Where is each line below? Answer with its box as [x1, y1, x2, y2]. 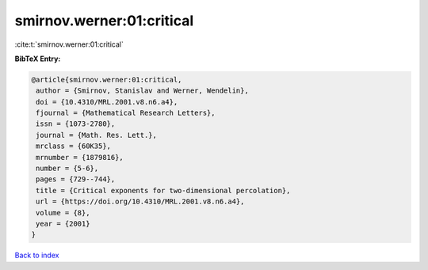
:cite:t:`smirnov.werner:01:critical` [14, 40, 124, 49]
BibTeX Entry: [14, 54, 61, 63]
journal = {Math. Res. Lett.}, [36, 131, 158, 139]
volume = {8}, [36, 208, 90, 217]
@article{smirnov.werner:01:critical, [31, 75, 182, 84]
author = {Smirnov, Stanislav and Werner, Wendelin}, [36, 86, 249, 95]
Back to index [14, 250, 59, 260]
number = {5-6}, [36, 164, 99, 173]
